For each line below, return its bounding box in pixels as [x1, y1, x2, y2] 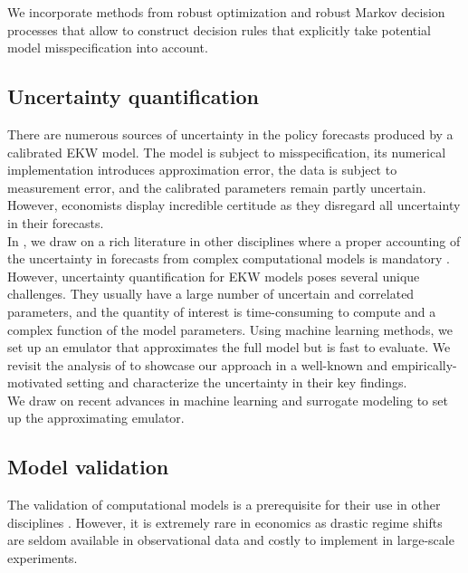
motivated [7, 373, 63, 392]
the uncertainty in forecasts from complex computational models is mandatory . [7, 249, 450, 268]
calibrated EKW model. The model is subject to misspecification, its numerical [7, 142, 446, 161]
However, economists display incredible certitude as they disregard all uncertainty [7, 196, 461, 215]
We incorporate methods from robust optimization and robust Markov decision [7, 3, 445, 21]
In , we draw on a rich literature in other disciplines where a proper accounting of [7, 231, 461, 250]
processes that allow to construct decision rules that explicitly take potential [7, 20, 432, 39]
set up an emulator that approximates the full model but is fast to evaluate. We [7, 338, 451, 357]
